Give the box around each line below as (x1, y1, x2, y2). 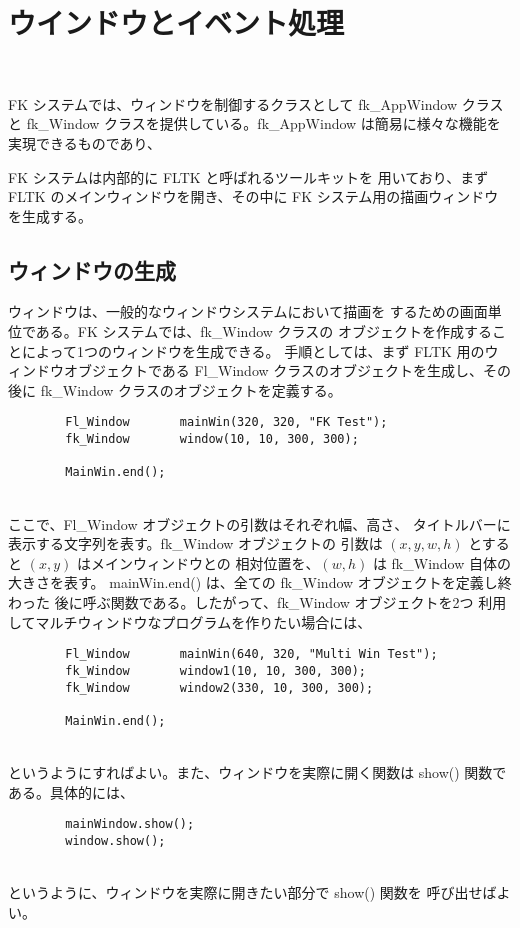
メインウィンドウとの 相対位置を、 (90, 552, 320, 573)
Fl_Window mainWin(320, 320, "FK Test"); (65, 415, 388, 430)
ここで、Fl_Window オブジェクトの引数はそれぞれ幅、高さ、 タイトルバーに (8, 513, 511, 534)
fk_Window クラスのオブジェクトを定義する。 (40, 379, 342, 400)
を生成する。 (8, 205, 92, 226)
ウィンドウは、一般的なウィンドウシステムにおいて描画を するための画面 (8, 301, 488, 322)
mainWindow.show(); (65, 817, 195, 832)
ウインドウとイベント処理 (8, 2, 345, 43)
